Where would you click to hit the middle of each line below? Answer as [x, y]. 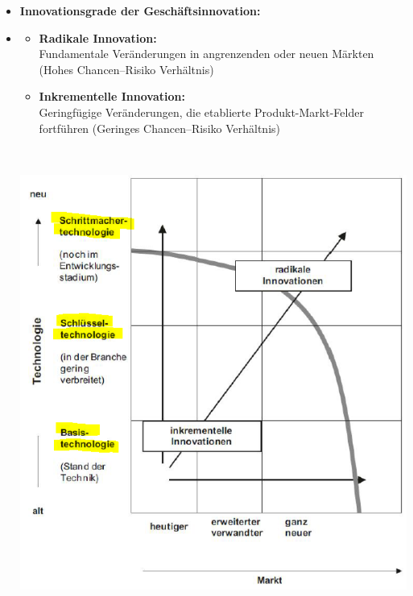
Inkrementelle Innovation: [112, 96]
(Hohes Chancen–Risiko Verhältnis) [126, 69]
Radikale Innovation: [98, 37]
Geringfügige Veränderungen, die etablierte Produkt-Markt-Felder [201, 112]
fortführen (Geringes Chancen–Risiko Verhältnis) [159, 128]
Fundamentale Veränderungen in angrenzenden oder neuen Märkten [206, 54]
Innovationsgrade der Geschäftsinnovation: [140, 10]
